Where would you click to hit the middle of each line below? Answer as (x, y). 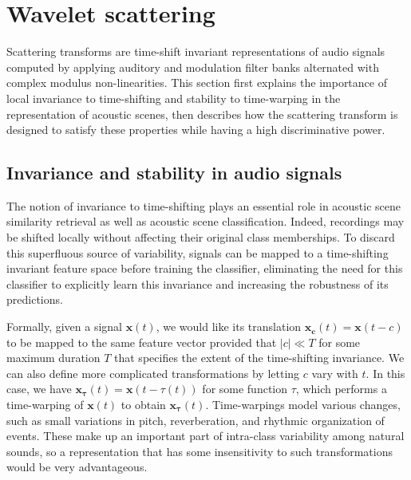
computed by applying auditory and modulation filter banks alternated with (193, 67)
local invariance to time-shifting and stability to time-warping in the (174, 98)
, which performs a (341, 389)
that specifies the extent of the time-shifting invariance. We (259, 358)
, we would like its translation (229, 327)
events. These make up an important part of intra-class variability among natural (205, 436)
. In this (385, 373)
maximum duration (53, 358)
